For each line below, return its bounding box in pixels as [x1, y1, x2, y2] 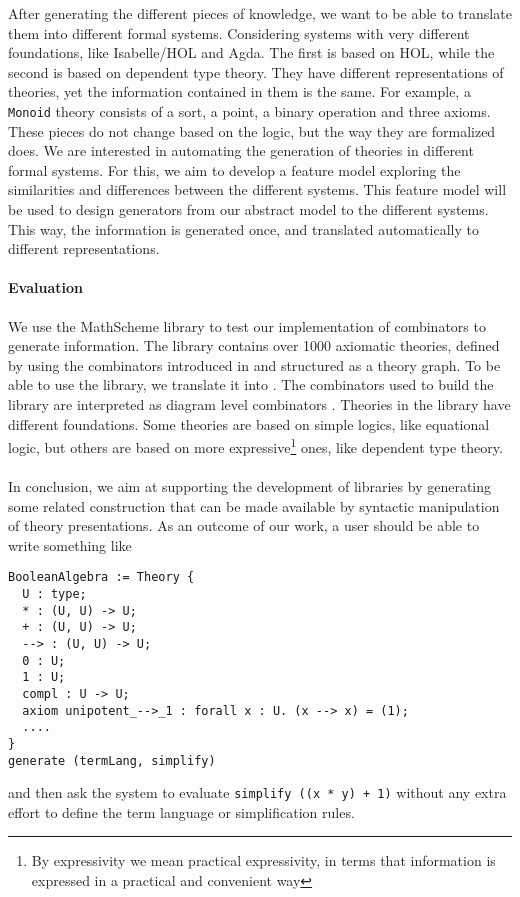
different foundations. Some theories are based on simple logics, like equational [8, 413, 490, 434]
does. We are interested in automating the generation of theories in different [8, 140, 474, 161]
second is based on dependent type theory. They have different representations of [8, 61, 504, 82]
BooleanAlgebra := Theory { [8, 570, 195, 585]
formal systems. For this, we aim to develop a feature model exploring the [8, 159, 461, 180]
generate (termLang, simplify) [8, 753, 216, 768]
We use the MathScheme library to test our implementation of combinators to [8, 315, 486, 336]
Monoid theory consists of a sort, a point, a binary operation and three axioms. [8, 100, 491, 121]
